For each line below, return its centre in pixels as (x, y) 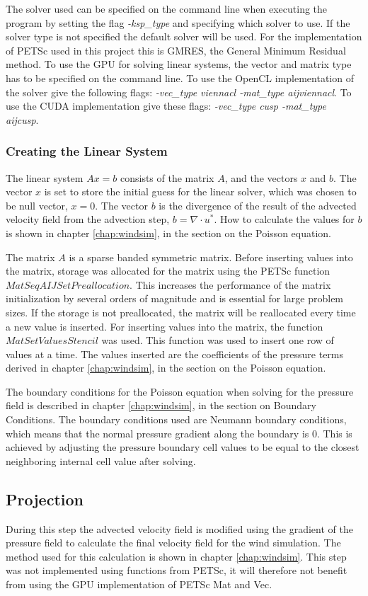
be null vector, (37, 205)
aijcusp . (22, 119)
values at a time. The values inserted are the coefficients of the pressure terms (175, 354)
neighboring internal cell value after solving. (101, 460)
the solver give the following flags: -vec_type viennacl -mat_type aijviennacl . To (179, 92)
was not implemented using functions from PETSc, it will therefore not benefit (177, 570)
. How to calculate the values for (284, 219)
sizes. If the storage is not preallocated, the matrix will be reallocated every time (181, 312)
